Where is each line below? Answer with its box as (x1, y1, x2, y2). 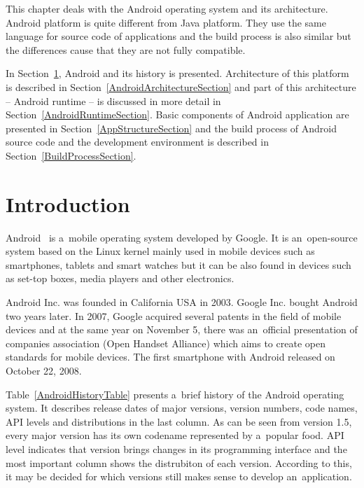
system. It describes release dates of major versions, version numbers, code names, (6, 400, 358, 415)
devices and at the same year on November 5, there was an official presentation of (6, 322, 358, 337)
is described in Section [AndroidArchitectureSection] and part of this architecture (6, 79, 356, 94)
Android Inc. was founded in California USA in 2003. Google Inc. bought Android (6, 295, 358, 309)
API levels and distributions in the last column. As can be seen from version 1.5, (6, 414, 352, 428)
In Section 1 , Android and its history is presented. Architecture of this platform (6, 66, 349, 81)
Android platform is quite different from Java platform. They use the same (6, 15, 326, 29)
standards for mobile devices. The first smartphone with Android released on (6, 349, 335, 364)
